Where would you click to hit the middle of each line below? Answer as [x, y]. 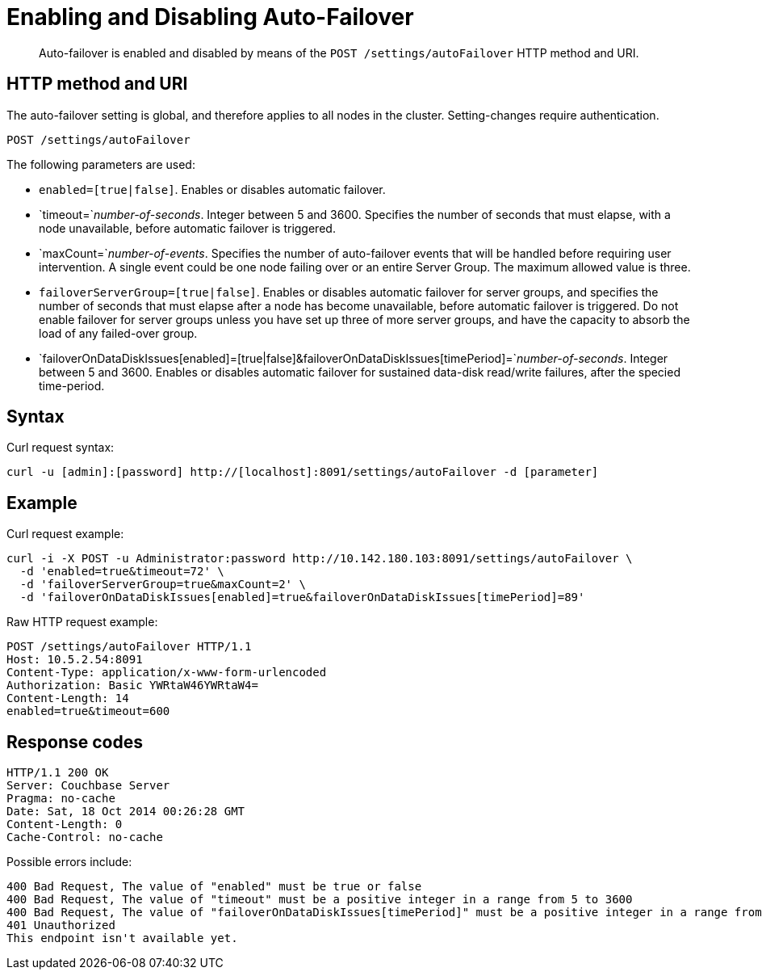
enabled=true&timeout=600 [88, 711]
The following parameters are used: [101, 164]
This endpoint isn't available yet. [122, 938]
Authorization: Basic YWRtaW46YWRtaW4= [132, 686]
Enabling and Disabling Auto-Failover [210, 17]
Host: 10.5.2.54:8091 [75, 660]
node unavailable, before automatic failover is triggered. [187, 228]
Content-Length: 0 [65, 825]
